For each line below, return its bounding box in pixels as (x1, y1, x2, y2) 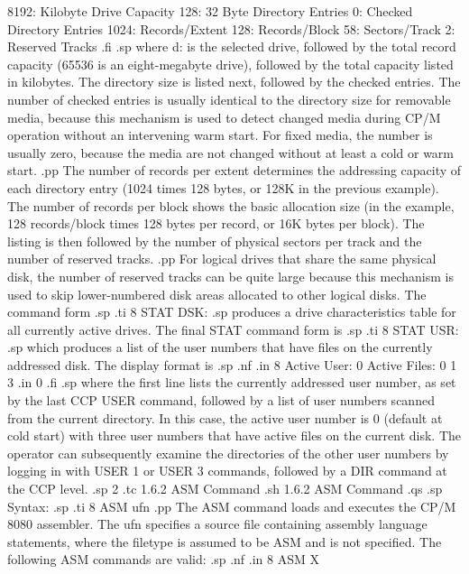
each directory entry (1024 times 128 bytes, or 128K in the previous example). (7, 178, 439, 197)
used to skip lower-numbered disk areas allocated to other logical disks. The (7, 284, 427, 303)
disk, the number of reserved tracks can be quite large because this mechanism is (7, 266, 454, 285)
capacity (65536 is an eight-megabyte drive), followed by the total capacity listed (7, 54, 454, 73)
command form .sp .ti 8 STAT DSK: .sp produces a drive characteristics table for (7, 302, 456, 321)
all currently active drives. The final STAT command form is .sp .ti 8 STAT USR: (7, 319, 459, 338)
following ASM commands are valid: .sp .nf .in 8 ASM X (7, 550, 319, 569)
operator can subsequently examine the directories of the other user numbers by (7, 443, 449, 462)
